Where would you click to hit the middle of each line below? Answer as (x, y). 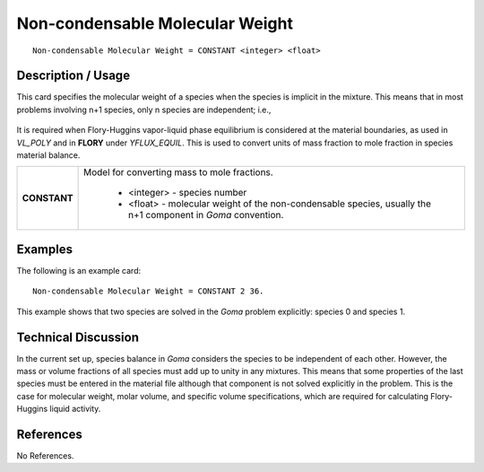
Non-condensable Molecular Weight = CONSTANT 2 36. (148, 291)
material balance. (48, 155)
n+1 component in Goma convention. (206, 215)
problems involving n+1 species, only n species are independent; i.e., (144, 109)
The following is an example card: (79, 270)
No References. (45, 456)
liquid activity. (75, 409)
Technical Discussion (78, 337)
